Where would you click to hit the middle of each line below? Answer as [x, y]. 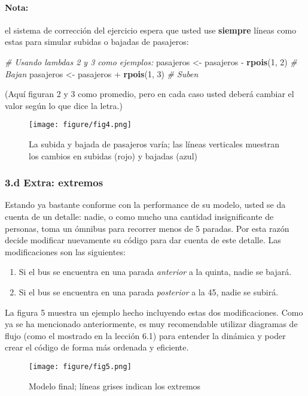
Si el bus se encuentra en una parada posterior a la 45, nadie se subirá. [149, 291]
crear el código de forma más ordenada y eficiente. [97, 347]
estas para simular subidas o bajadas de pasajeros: [97, 42]
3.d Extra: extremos [54, 182]
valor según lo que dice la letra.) [64, 105]
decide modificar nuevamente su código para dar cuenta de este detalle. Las [143, 240]
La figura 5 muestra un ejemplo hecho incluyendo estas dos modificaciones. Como [154, 312]
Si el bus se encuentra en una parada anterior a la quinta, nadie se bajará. [155, 272]
